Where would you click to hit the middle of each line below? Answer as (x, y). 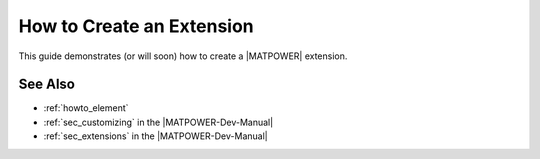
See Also (46, 84)
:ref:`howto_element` (86, 108)
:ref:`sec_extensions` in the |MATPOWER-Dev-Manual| (156, 136)
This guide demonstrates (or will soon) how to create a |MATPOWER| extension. (183, 56)
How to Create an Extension (136, 26)
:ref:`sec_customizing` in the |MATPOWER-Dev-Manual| (158, 122)
